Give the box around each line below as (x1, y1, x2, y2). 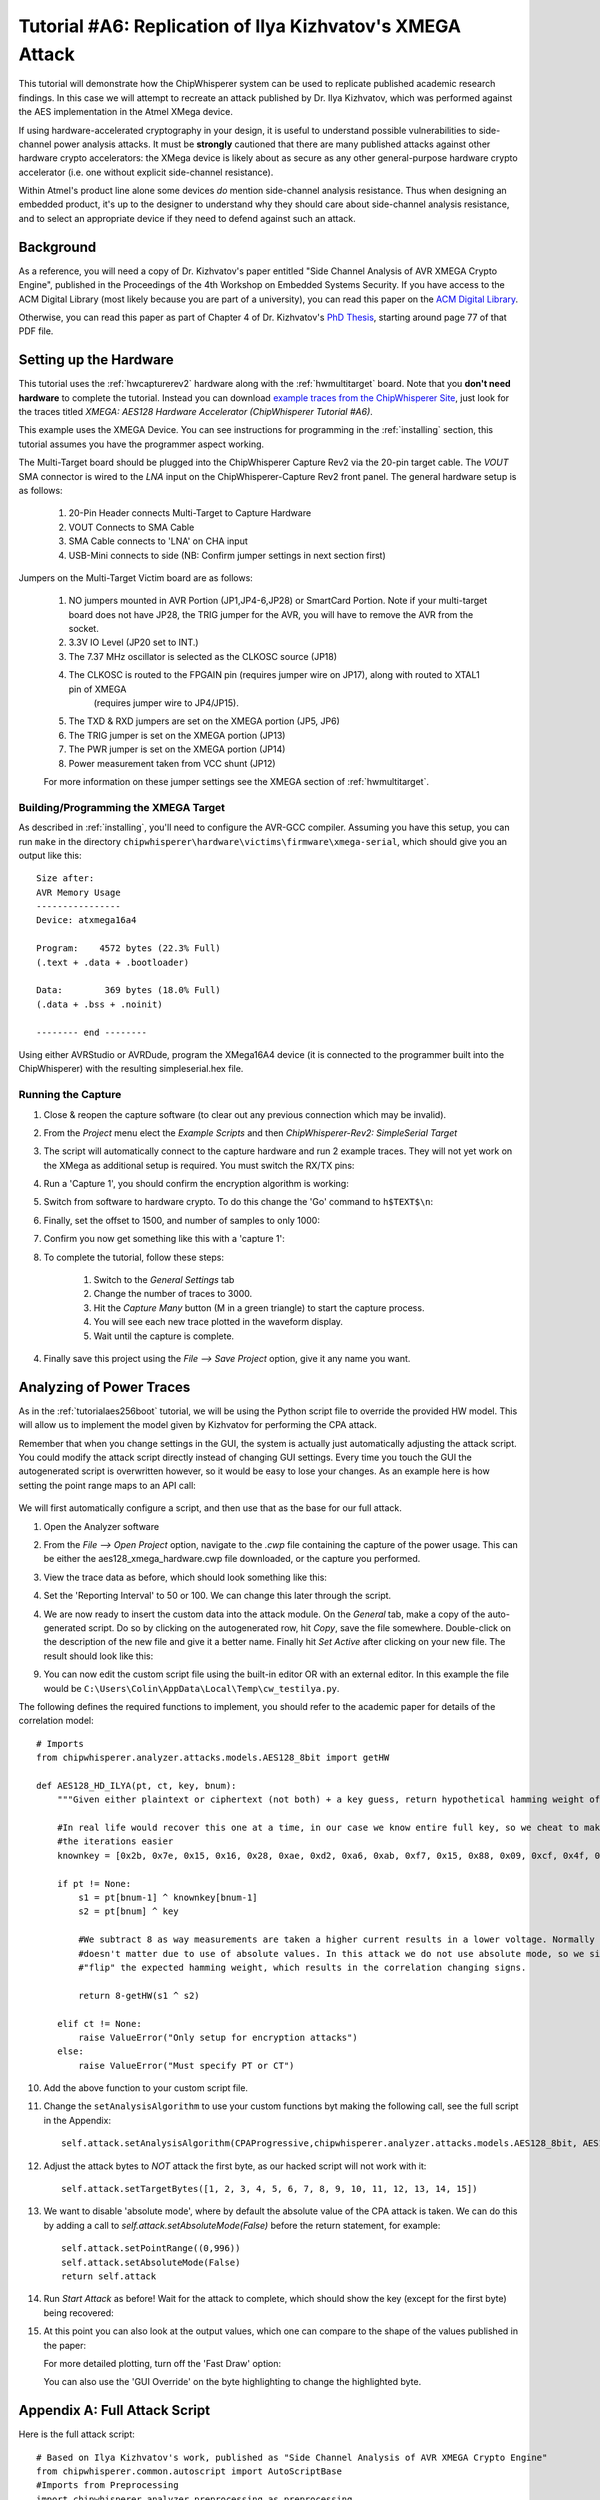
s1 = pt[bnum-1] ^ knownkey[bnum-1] (78, 1892, 259, 1904)
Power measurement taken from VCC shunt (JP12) (68, 757, 276, 769)
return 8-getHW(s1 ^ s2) (78, 1990, 200, 2001)
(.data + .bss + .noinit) (36, 998, 164, 1010)
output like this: (18, 849, 82, 861)
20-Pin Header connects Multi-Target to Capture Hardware (68, 507, 312, 519)
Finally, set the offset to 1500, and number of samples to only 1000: (43, 1214, 320, 1226)
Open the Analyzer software (43, 1520, 160, 1532)
